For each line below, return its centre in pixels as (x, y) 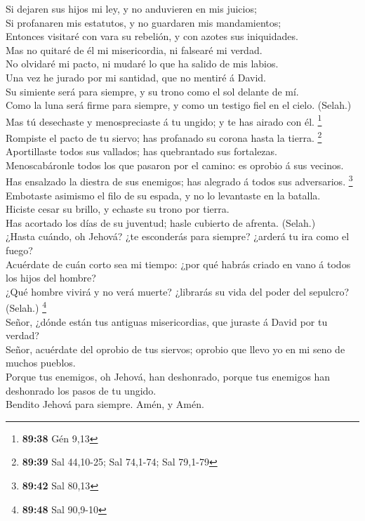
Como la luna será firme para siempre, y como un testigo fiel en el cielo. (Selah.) (179, 105)
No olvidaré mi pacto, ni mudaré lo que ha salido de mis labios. (142, 64)
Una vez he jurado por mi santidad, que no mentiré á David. (136, 77)
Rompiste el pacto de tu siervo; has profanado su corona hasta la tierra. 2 (164, 137)
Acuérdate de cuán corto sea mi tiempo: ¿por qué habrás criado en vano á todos (178, 264)
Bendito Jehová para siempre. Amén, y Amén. (105, 404)
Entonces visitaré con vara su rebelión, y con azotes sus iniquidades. (152, 36)
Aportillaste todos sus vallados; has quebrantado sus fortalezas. (141, 151)
